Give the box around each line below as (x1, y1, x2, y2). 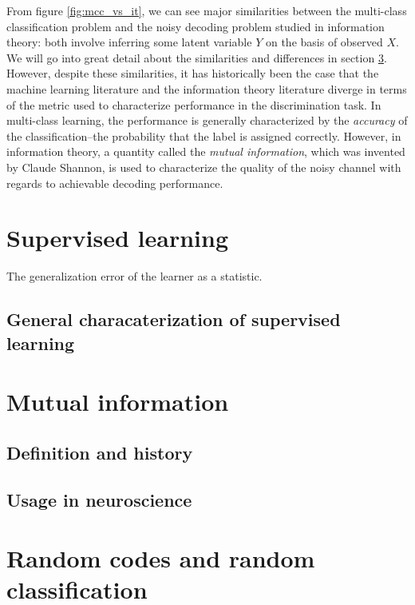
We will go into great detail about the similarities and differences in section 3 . (6, 49, 387, 66)
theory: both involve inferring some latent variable (6, 34, 252, 50)
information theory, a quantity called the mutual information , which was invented (6, 143, 405, 160)
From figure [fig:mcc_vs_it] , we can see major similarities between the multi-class (6, 2, 407, 18)
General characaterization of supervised (6, 307, 341, 332)
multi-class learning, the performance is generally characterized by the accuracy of (6, 112, 408, 129)
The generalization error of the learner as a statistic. (6, 268, 263, 285)
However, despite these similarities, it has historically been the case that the (6, 65, 379, 82)
